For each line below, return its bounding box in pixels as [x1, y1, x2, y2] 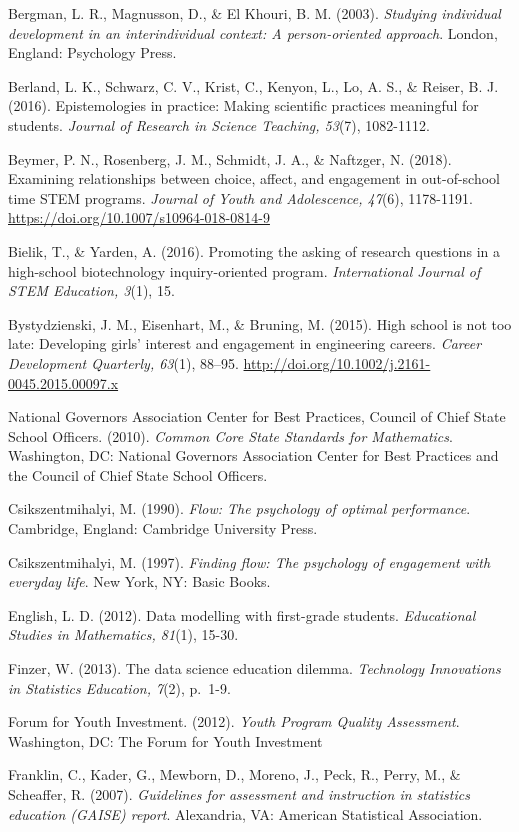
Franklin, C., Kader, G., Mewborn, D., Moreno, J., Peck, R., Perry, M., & [8, 764, 461, 785]
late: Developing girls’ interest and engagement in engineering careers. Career [8, 333, 482, 354]
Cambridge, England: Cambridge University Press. [8, 518, 318, 539]
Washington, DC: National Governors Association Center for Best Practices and [8, 445, 499, 466]
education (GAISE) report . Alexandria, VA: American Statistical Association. [8, 803, 483, 824]
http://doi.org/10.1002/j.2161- [243, 352, 431, 373]
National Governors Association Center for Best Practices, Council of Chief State [8, 406, 506, 427]
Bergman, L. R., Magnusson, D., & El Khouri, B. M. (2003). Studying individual [8, 3, 501, 23]
